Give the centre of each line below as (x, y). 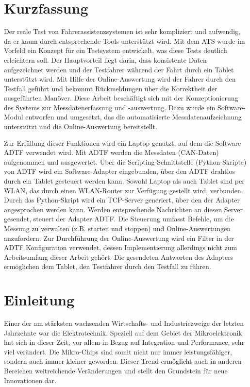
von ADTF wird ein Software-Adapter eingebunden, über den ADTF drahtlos (119, 171)
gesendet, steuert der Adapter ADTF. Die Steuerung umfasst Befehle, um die (119, 219)
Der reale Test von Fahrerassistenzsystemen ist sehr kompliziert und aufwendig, (122, 31)
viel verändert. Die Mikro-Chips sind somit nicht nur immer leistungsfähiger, (118, 351)
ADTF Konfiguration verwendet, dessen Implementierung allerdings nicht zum (121, 247)
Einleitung (39, 300)
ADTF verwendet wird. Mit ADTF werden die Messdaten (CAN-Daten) (111, 152)
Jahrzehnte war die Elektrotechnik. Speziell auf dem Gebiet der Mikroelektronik (123, 332)
